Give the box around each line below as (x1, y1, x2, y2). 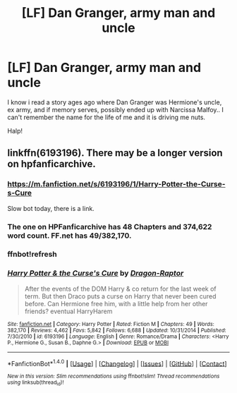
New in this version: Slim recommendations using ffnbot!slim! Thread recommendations (7, 373, 220, 380)
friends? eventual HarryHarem (24, 307, 113, 315)
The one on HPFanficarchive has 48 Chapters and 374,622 (7, 222, 212, 231)
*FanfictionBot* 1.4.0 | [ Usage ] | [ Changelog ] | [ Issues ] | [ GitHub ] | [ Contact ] (7, 358, 227, 368)
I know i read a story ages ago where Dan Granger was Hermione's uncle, (7, 97, 222, 107)
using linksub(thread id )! (7, 379, 64, 387)
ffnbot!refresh (7, 249, 58, 259)
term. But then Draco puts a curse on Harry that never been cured (24, 291, 217, 301)
